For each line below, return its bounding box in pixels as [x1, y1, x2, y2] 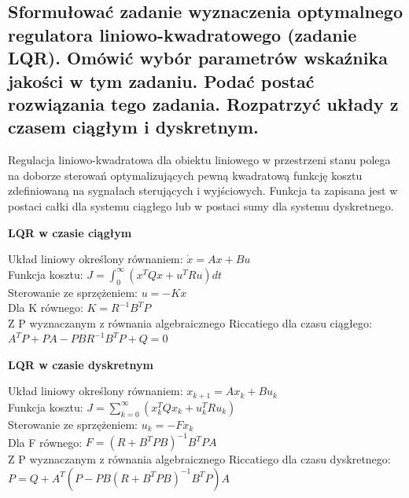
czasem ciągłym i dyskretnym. [8, 115, 259, 139]
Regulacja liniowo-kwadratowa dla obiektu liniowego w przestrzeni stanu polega [8, 152, 391, 168]
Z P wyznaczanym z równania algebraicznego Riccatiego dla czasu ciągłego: [8, 314, 372, 331]
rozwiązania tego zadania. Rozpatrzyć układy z [8, 91, 399, 115]
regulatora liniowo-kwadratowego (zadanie [8, 22, 357, 46]
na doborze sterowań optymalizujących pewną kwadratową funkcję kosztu [8, 167, 363, 183]
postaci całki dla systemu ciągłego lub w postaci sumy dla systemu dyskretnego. [8, 197, 394, 214]
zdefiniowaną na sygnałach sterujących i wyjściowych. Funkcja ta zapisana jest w [8, 182, 398, 199]
